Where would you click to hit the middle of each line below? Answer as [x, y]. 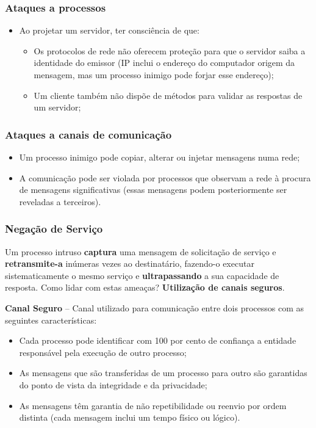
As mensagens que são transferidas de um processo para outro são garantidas [163, 373]
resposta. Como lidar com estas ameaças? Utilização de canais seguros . [145, 287]
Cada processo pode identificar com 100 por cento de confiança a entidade [158, 340]
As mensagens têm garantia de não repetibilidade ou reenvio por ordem [153, 405]
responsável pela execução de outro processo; [103, 352]
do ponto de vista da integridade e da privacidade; [113, 384]
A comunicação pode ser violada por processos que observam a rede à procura [165, 177]
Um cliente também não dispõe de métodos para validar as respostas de [168, 95]
